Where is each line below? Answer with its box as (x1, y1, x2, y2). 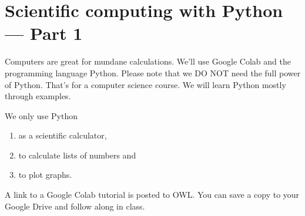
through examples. (5, 90, 71, 102)
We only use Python (5, 109, 78, 122)
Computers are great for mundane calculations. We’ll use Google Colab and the (5, 55, 291, 67)
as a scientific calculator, (18, 129, 107, 141)
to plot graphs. (18, 168, 72, 181)
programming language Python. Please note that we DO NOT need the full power (5, 66, 301, 79)
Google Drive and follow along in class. (5, 200, 145, 212)
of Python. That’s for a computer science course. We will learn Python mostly (5, 78, 286, 90)
